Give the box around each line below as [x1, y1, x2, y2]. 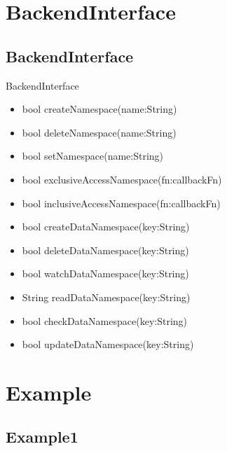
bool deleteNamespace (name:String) [22, 125, 177, 139]
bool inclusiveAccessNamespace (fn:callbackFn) [22, 195, 221, 210]
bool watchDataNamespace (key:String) [22, 266, 189, 281]
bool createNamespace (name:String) [22, 102, 177, 116]
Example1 [6, 426, 78, 447]
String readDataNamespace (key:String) [22, 289, 191, 304]
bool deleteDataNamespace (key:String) [22, 242, 189, 257]
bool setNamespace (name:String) [22, 148, 164, 163]
